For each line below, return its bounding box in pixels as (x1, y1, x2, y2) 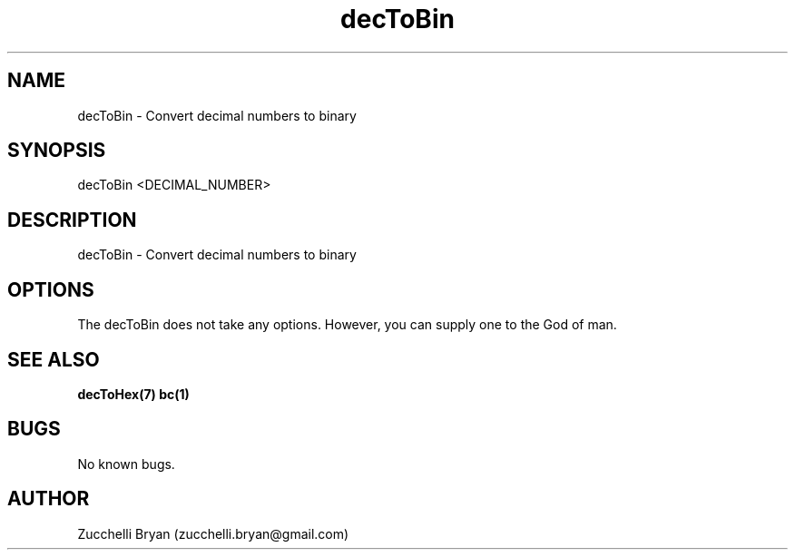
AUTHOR (7, 487, 90, 511)
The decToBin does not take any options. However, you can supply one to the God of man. (77, 317, 617, 333)
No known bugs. (77, 455, 175, 472)
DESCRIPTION (7, 208, 137, 231)
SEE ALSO (7, 347, 100, 371)
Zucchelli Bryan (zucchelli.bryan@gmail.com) (77, 525, 349, 542)
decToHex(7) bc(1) (77, 386, 190, 402)
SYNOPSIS (7, 139, 106, 162)
